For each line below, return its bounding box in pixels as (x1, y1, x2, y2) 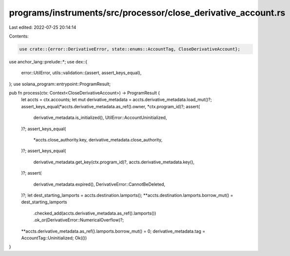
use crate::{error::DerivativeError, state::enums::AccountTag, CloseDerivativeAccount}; (19, 46, 241, 52)
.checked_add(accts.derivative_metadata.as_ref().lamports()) (33, 210, 156, 216)
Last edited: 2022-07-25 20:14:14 (9, 24, 77, 30)
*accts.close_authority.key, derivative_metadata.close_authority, (33, 137, 163, 143)
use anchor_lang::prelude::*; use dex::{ (9, 59, 88, 64)
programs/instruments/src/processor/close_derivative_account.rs (9, 7, 286, 18)
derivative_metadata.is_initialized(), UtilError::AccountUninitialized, (33, 115, 167, 120)
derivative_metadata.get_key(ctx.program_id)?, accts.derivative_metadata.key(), (33, 159, 195, 165)
